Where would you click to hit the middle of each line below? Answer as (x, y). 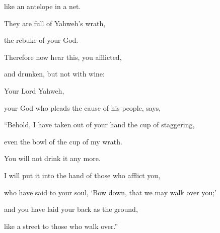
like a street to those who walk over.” (61, 226)
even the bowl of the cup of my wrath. (63, 141)
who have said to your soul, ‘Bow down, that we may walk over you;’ (110, 192)
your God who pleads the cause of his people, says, (83, 107)
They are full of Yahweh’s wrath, (55, 23)
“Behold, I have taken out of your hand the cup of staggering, (99, 125)
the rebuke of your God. (41, 40)
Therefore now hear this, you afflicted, (63, 57)
